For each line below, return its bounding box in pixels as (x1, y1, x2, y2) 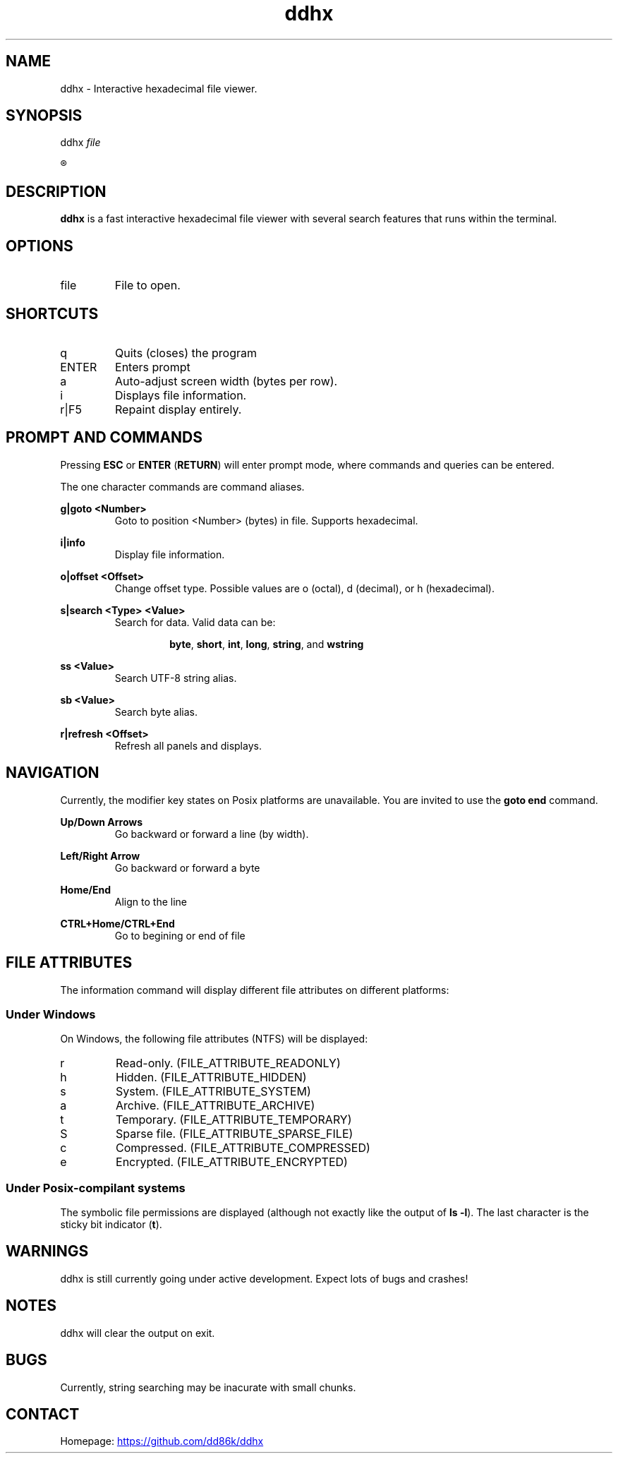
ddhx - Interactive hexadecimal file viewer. (60, 82, 257, 95)
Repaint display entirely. (115, 402, 242, 416)
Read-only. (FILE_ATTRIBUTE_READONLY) (116, 1056, 341, 1071)
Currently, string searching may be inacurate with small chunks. (60, 1381, 356, 1393)
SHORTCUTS (6, 304, 99, 323)
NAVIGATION (6, 764, 99, 782)
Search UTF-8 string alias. (114, 671, 237, 684)
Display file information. (114, 548, 225, 560)
